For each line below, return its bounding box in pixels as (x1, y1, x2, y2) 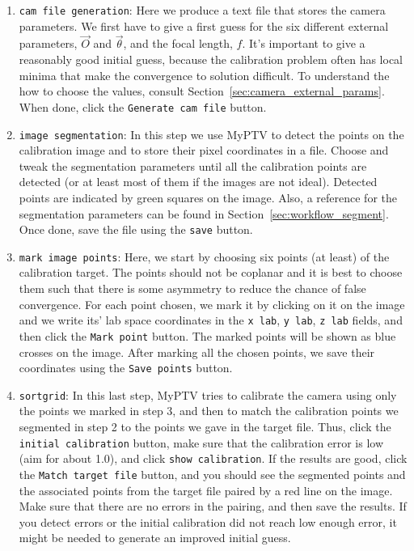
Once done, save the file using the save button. (19, 221, 253, 238)
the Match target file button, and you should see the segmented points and (19, 465, 406, 482)
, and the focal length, (123, 35, 233, 52)
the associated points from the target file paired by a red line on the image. (19, 481, 393, 498)
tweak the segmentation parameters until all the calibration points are (19, 157, 367, 174)
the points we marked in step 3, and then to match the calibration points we (19, 402, 399, 419)
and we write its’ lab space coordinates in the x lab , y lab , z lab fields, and (19, 312, 403, 328)
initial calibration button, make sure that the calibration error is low (19, 434, 384, 451)
